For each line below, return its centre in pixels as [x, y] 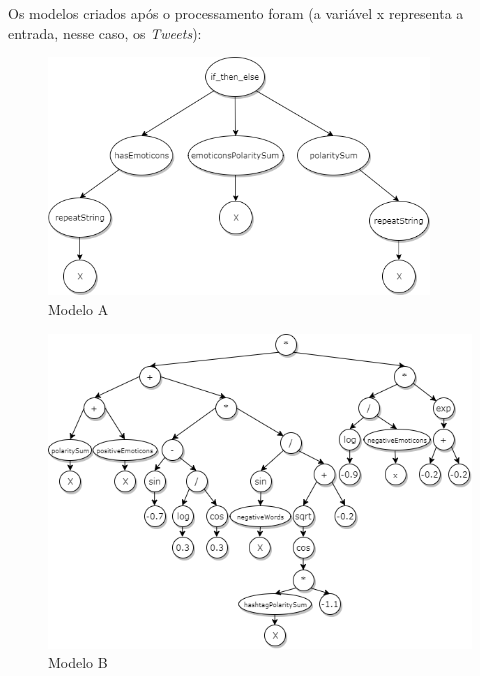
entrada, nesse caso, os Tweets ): [105, 32]
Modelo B [78, 662]
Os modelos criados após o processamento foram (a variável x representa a [236, 13]
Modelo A [78, 309]
